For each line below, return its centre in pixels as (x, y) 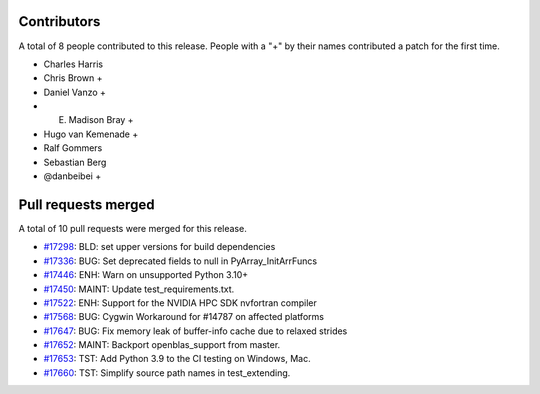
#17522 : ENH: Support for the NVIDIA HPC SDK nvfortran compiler (180, 302)
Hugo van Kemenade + (91, 134)
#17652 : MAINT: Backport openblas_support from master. (162, 345)
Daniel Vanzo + (75, 92)
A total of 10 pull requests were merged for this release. (132, 228)
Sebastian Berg (75, 162)
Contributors (59, 21)
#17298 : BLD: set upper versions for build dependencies (159, 247)
